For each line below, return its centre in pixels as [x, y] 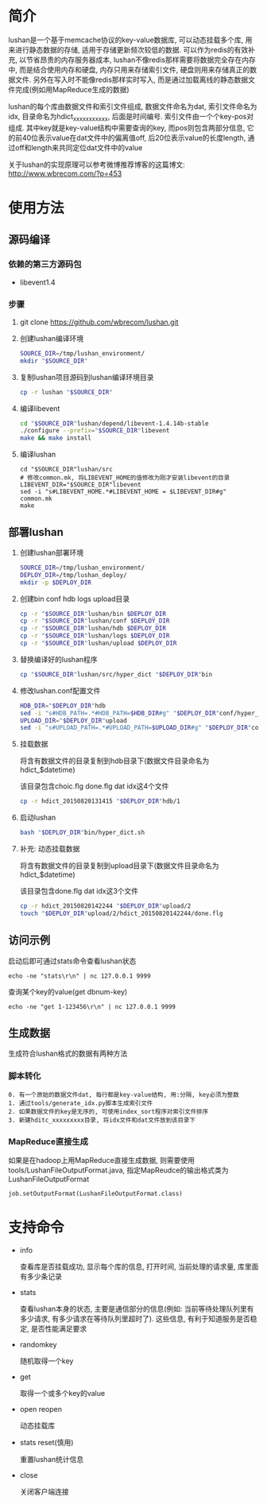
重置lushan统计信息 [52, 1459]
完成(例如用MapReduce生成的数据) [72, 89]
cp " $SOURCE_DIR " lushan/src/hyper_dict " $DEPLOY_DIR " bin [116, 674]
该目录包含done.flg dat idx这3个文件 [79, 891]
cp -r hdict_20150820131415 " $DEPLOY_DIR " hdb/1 [100, 801]
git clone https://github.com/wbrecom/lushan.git [99, 322]
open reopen [41, 1409]
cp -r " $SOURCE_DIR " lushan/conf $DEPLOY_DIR [95, 621]
